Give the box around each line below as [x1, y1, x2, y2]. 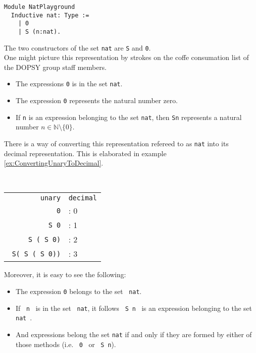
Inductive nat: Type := [11, 11, 89, 19]
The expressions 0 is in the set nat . [15, 78, 123, 89]
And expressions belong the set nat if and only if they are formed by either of [15, 329, 252, 340]
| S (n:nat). [18, 28, 61, 35]
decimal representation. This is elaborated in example [4, 148, 167, 158]
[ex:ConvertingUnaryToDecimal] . [4, 158, 103, 168]
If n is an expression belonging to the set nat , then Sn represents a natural [15, 112, 242, 122]
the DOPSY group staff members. [4, 61, 107, 72]
